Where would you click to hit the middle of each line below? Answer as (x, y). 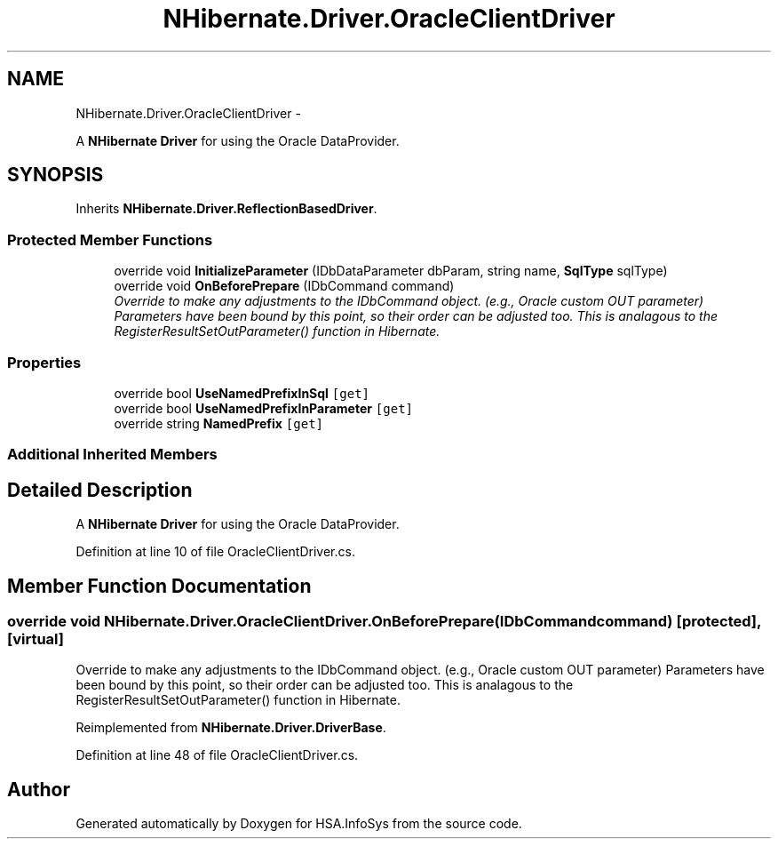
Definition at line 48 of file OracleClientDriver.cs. (217, 755)
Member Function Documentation (159, 586)
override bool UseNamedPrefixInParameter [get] (264, 408)
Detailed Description (100, 490)
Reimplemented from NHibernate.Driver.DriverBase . (231, 728)
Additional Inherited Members (112, 455)
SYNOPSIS (56, 175)
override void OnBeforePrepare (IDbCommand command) (284, 286)
